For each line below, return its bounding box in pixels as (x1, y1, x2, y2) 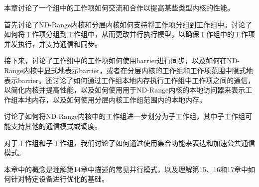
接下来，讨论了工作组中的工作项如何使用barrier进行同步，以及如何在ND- (4, 55, 240, 66)
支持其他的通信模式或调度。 (10, 120, 102, 131)
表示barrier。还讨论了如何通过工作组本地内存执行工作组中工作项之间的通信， (4, 75, 255, 85)
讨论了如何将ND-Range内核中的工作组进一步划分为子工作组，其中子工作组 (4, 111, 246, 121)
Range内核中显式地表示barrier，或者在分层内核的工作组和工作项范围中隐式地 (4, 65, 253, 75)
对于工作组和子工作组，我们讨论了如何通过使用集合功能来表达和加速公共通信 (4, 137, 255, 148)
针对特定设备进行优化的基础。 (10, 174, 109, 184)
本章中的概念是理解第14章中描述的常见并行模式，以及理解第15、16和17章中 (4, 164, 248, 174)
